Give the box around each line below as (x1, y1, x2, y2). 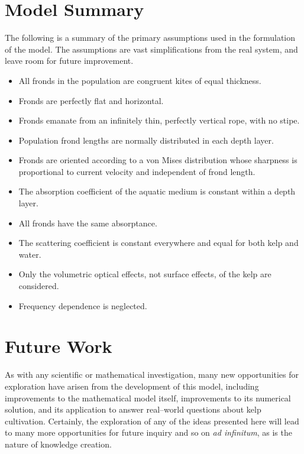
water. (18, 248, 41, 260)
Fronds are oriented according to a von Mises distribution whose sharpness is (18, 154, 297, 166)
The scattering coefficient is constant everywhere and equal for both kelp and (18, 236, 299, 249)
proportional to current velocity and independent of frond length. (18, 165, 256, 177)
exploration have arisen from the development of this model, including (5, 380, 259, 392)
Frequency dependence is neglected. (18, 299, 147, 312)
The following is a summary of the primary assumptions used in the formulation (5, 31, 296, 44)
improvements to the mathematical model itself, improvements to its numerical (5, 391, 291, 404)
